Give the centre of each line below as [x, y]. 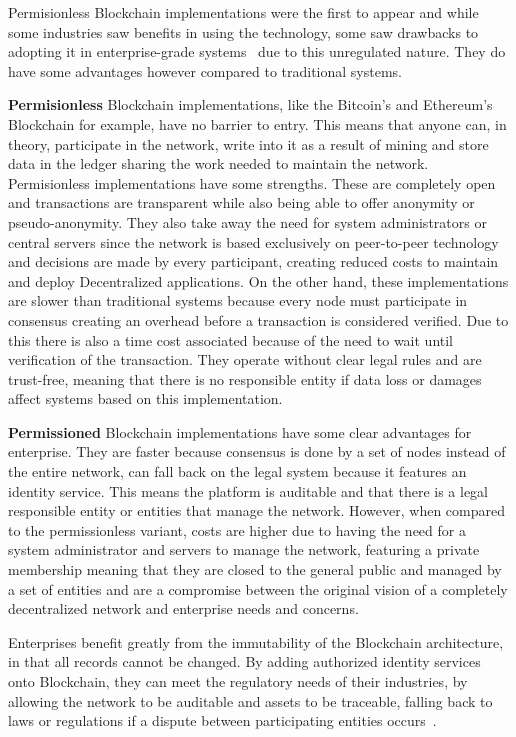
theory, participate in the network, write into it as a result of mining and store [248, 143]
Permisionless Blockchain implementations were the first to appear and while [243, 12]
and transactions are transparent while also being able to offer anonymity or [241, 202]
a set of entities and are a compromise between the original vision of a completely [258, 588]
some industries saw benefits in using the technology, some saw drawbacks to [243, 31]
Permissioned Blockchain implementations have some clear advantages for [240, 431]
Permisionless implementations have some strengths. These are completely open [252, 182]
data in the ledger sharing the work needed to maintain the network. [218, 163]
